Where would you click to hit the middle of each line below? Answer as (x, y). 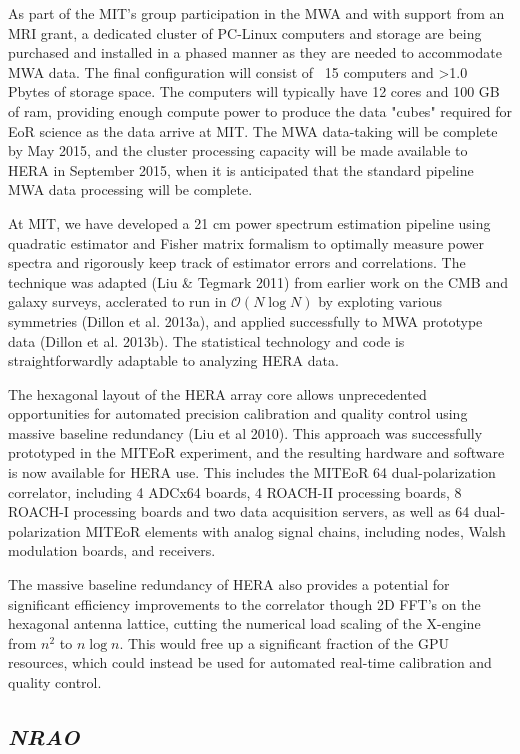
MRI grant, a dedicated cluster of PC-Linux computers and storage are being (245, 32)
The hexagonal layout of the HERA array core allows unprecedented (217, 393)
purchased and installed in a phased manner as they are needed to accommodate (255, 52)
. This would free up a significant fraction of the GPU (284, 642)
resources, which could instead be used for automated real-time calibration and (250, 662)
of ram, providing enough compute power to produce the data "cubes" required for (260, 110)
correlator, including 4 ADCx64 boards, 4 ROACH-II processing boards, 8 (235, 491)
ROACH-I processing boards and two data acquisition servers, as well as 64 (239, 511)
